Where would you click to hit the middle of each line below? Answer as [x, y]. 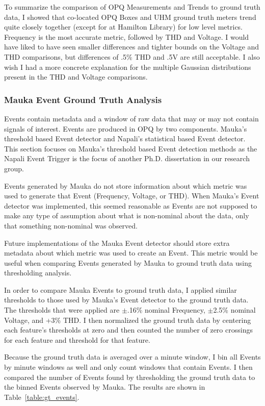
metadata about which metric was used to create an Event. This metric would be [131, 253]
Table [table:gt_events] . [42, 397]
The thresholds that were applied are [62, 310]
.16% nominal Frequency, [166, 310]
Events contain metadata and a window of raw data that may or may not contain [131, 118]
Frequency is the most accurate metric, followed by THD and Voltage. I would [127, 36]
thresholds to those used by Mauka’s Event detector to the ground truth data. [126, 300]
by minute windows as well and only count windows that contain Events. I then [128, 367]
